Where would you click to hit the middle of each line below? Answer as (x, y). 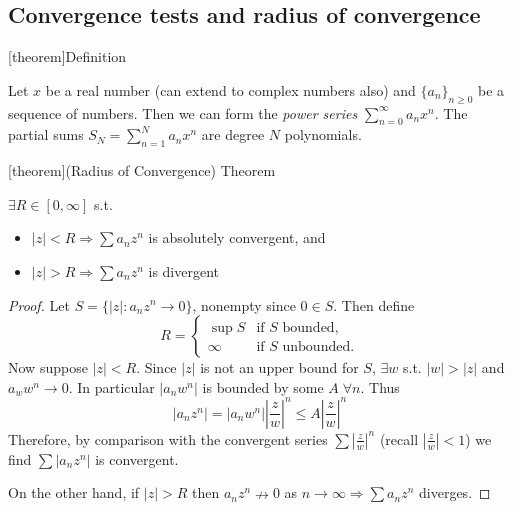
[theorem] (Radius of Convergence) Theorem (142, 170)
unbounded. (318, 347)
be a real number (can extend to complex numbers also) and (230, 89)
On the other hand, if (74, 492)
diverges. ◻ (455, 492)
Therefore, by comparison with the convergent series (168, 438)
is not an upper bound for (279, 367)
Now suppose (48, 367)
